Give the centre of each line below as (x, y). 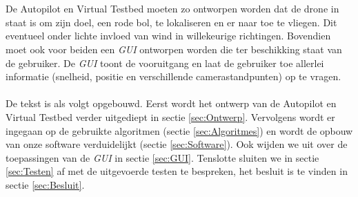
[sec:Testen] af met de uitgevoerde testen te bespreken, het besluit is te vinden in (177, 171)
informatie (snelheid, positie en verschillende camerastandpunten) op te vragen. (173, 76)
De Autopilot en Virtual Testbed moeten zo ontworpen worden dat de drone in (172, 9)
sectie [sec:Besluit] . (45, 184)
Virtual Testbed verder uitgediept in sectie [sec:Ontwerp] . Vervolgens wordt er (170, 116)
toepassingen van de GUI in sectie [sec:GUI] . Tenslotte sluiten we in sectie (162, 157)
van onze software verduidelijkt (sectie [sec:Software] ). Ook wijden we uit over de (177, 144)
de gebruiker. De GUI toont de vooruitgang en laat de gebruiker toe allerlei (165, 63)
